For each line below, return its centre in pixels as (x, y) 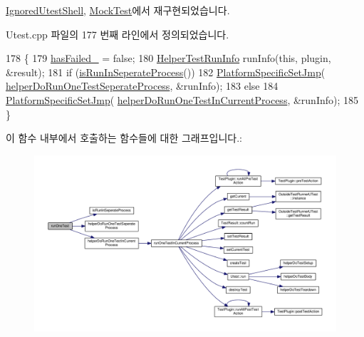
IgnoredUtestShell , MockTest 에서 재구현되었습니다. (118, 10)
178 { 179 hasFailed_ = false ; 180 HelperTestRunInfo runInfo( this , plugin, (168, 58)
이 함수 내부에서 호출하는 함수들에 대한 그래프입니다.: (124, 138)
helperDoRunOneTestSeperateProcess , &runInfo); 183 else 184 (142, 86)
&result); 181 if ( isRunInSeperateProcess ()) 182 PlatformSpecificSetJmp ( (166, 72)
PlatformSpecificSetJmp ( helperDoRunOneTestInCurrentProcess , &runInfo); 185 (182, 99)
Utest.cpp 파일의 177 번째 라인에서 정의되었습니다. (118, 34)
